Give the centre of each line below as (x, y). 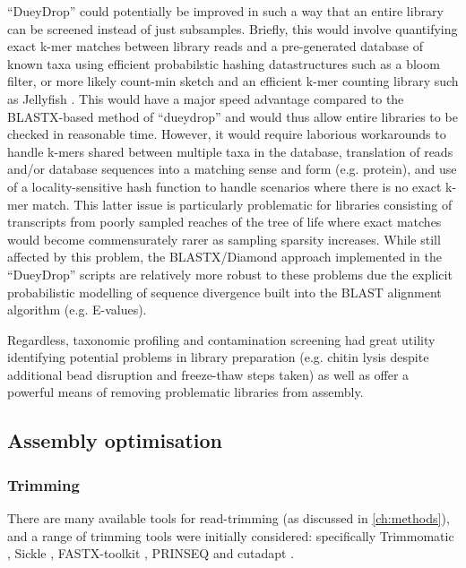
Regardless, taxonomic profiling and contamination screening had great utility (221, 339)
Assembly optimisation (115, 440)
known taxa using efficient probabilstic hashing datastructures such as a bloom (224, 63)
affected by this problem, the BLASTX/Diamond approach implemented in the (224, 257)
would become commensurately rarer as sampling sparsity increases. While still (224, 239)
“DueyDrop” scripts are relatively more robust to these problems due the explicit (230, 274)
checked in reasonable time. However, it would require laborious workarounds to (227, 134)
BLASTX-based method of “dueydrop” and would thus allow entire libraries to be (233, 116)
